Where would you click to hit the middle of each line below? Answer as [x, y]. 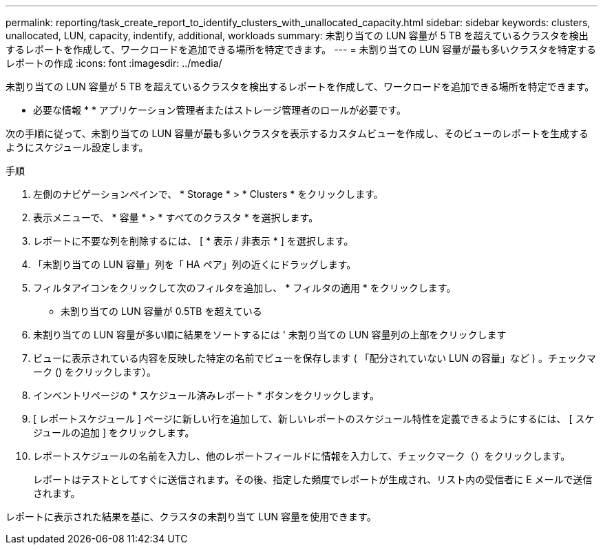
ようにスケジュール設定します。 [77, 147]
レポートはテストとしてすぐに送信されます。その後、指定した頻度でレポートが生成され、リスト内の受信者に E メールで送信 [313, 479]
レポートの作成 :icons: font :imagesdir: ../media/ [114, 63]
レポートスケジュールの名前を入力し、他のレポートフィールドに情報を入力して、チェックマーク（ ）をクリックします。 [302, 456]
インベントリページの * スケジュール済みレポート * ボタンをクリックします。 [207, 395]
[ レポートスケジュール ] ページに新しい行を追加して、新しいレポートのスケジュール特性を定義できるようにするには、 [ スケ [314, 419]
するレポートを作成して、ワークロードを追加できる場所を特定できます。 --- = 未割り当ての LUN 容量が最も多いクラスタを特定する [301, 49]
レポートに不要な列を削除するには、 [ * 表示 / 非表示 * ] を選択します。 [193, 241]
